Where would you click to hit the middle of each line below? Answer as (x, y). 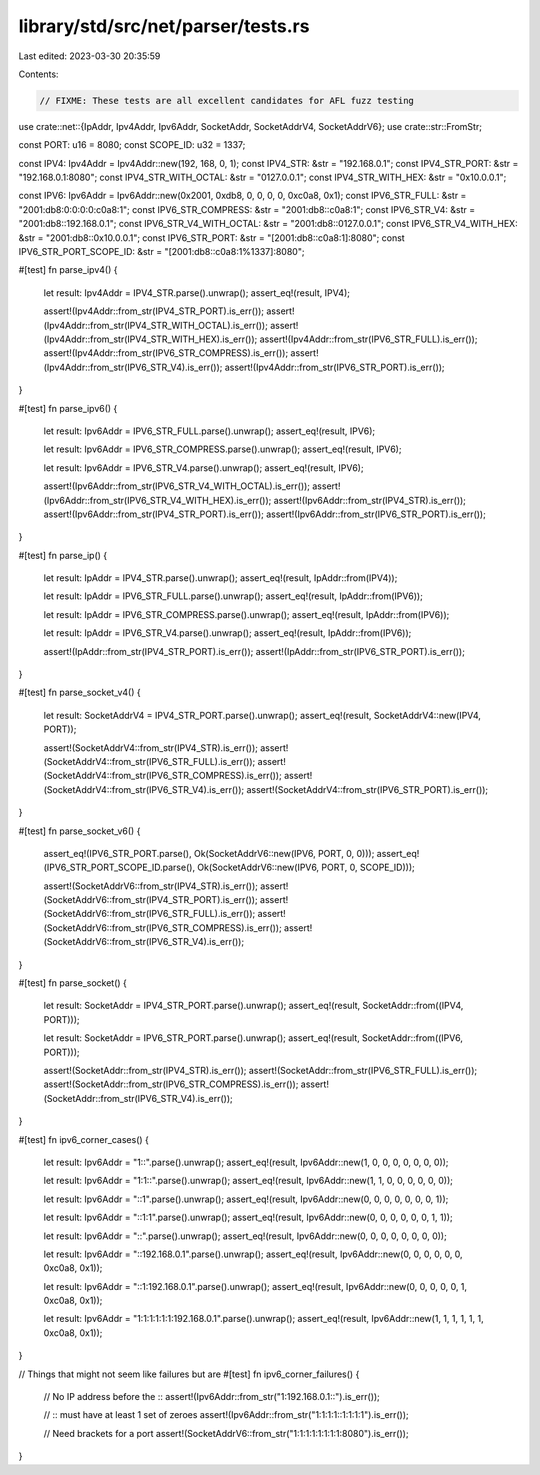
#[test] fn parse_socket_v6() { (79, 831)
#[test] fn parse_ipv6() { (68, 408)
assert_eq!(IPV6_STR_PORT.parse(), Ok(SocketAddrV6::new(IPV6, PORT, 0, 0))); (209, 853)
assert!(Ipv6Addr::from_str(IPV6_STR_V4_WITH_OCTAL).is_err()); (176, 486)
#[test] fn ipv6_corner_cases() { (83, 1139)
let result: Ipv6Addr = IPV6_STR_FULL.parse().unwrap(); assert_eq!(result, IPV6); (209, 431)
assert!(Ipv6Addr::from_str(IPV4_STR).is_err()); (370, 500)
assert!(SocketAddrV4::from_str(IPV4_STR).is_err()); (151, 747)
